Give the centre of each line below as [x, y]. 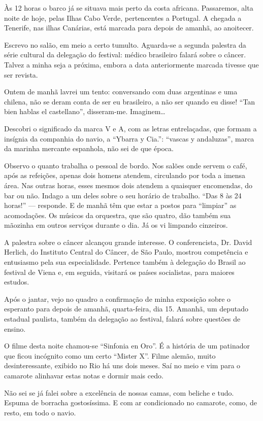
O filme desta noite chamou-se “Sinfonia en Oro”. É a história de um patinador [127, 346]
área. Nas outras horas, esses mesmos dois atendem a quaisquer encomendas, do [128, 185]
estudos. [17, 282]
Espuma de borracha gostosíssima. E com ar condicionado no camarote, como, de [130, 402]
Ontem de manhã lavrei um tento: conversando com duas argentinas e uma [121, 92]
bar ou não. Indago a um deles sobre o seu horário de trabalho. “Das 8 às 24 [123, 195]
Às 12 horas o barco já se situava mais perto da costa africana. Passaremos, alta [129, 8]
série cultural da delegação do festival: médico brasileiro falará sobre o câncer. [125, 55]
